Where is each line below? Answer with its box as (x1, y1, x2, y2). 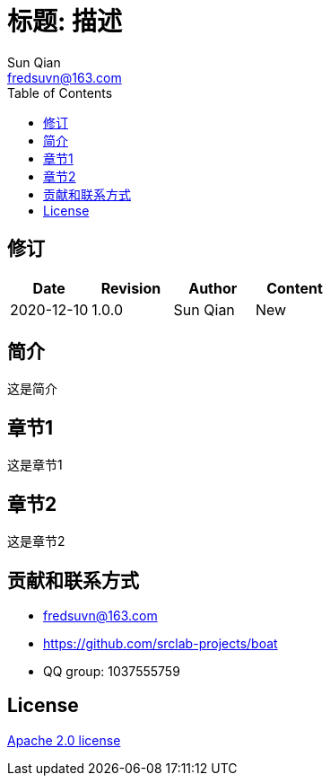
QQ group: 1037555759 (43, 663, 180, 679)
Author (188, 278, 238, 297)
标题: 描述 (7, 6, 122, 37)
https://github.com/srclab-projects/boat (43, 635, 278, 651)
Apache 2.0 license (7, 732, 121, 748)
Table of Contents (7, 84, 113, 101)
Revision (100, 278, 161, 297)
